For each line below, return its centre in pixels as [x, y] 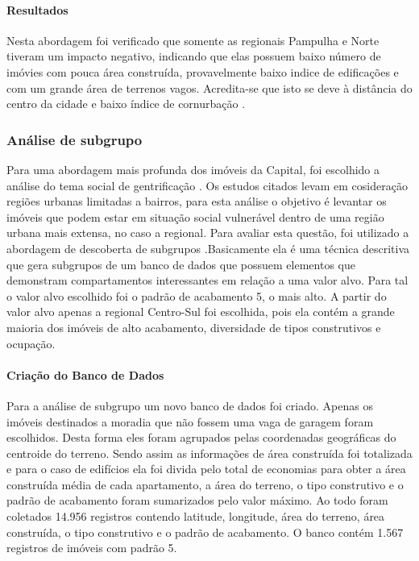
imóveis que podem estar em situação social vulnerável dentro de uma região [195, 216]
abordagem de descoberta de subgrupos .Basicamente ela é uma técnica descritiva [208, 248]
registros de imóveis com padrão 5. [92, 548]
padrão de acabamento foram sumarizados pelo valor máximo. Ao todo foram [197, 500]
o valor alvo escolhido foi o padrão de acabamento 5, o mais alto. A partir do [197, 295]
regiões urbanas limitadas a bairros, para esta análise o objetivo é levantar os [197, 201]
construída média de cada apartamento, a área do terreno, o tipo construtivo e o [205, 484]
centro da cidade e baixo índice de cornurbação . [126, 104]
